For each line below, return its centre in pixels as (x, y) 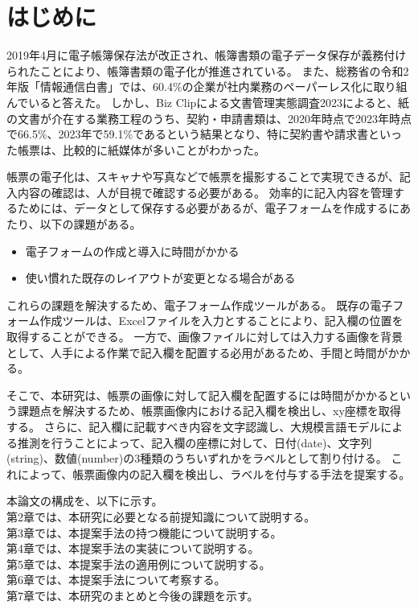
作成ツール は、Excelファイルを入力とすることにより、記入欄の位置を (221, 321)
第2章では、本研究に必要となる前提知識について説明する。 (161, 516)
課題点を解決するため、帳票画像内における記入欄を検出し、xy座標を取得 (209, 411)
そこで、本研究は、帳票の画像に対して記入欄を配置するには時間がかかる (198, 395)
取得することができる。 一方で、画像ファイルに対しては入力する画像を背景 (205, 337)
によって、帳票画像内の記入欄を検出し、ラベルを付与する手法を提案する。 (214, 473)
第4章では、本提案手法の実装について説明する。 (133, 548)
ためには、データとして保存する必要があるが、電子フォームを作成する (203, 208)
